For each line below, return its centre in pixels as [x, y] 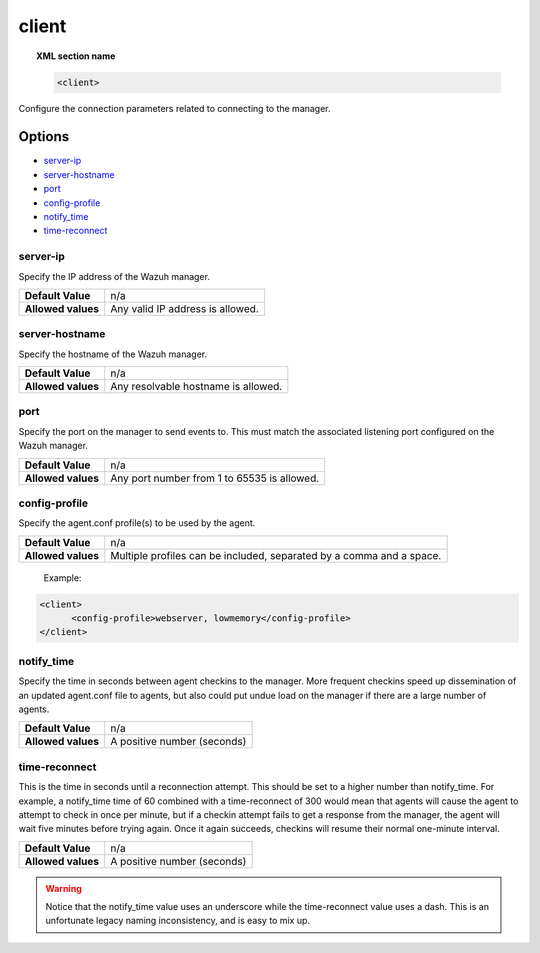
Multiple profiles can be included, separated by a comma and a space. [276, 555]
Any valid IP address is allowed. [184, 308]
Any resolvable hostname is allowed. [196, 387]
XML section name [76, 56]
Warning [63, 888]
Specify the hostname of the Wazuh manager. [113, 354]
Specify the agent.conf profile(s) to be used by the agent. [137, 523]
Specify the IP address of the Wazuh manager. [114, 276]
